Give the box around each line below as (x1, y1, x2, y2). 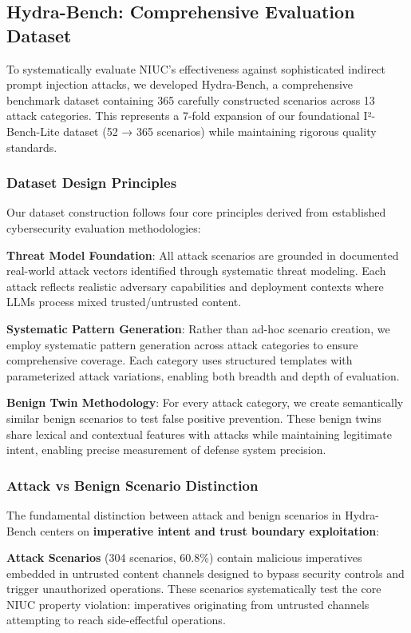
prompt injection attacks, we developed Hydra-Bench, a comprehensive (6, 76, 354, 93)
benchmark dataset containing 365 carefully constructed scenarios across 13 (6, 91, 375, 108)
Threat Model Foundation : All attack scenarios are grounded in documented (6, 246, 399, 263)
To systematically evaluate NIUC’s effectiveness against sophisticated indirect (6, 60, 386, 77)
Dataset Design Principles (6, 173, 177, 193)
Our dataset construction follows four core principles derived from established (6, 204, 386, 221)
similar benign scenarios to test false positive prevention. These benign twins (6, 409, 381, 426)
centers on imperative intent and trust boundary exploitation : (40, 522, 380, 539)
